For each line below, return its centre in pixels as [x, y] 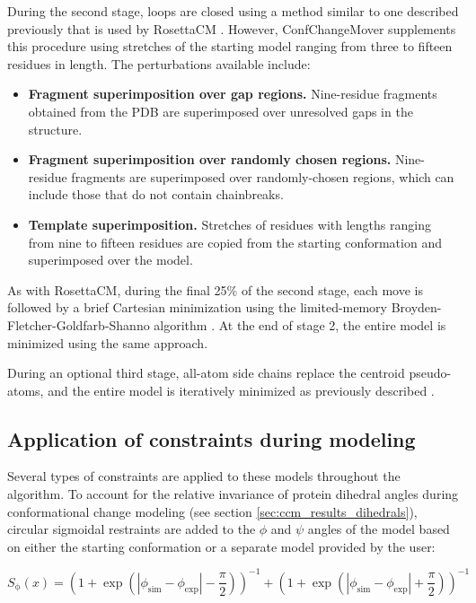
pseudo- [430, 373]
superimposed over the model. [110, 260]
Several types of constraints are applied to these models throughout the [204, 476]
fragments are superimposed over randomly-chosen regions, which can [263, 176]
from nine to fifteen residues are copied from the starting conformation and [235, 242]
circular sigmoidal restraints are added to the [132, 529]
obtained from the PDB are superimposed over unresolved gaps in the [220, 111]
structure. [55, 129]
